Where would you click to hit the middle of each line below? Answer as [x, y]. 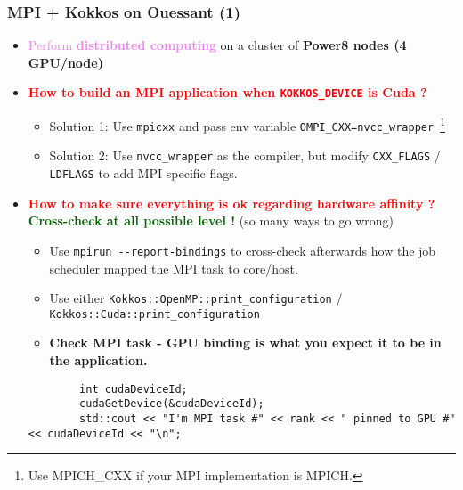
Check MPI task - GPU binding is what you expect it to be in [245, 343]
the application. [98, 360]
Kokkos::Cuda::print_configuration [154, 314]
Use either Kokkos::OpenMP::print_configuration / [196, 298]
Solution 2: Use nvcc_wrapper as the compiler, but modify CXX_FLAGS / [245, 155]
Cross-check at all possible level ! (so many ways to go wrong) [211, 220]
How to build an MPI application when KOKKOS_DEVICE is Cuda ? [227, 92]
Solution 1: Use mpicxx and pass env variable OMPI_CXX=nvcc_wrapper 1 [248, 124]
